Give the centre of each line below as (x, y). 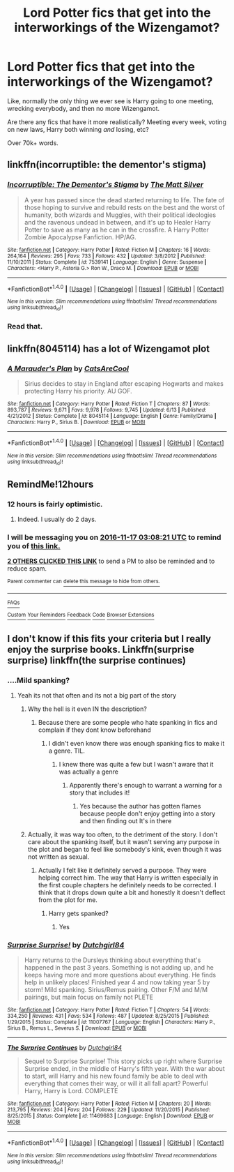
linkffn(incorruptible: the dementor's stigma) (107, 165)
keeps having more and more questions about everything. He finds (120, 975)
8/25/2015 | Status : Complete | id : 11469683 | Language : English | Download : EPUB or (110, 1116)
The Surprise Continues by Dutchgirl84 (65, 1048)
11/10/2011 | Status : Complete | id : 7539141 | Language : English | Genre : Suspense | (107, 262)
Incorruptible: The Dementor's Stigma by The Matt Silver (106, 185)
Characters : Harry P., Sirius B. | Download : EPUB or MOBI (76, 422)
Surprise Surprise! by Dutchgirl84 (66, 945)
